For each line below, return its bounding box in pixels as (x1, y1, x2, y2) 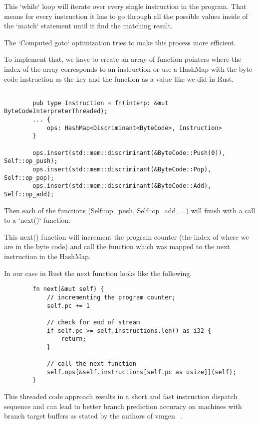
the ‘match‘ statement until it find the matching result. (4, 20, 173, 31)
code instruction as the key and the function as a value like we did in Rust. (4, 73, 234, 84)
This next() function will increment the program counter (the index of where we (4, 231, 249, 242)
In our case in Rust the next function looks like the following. (4, 268, 192, 278)
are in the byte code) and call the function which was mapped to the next (4, 241, 230, 252)
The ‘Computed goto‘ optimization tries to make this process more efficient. (4, 37, 236, 47)
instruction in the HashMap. (4, 251, 91, 262)
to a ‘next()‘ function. (4, 215, 71, 225)
